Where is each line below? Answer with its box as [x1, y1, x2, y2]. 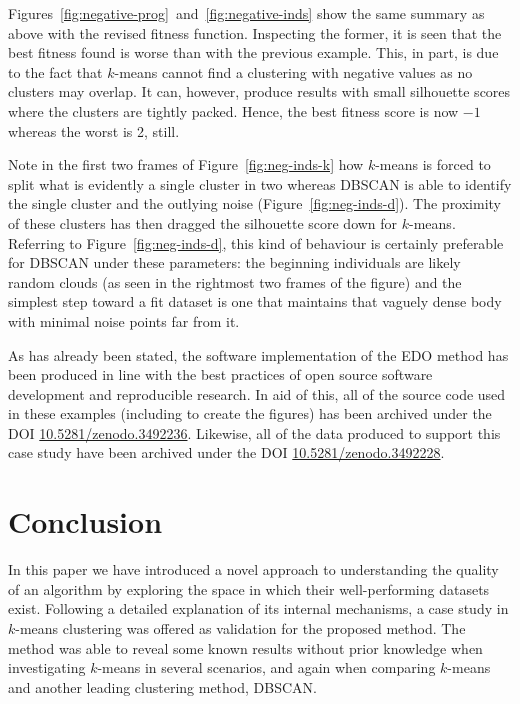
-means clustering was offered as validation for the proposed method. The [15, 617, 466, 638]
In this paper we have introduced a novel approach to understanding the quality [8, 559, 499, 580]
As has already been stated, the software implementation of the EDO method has [8, 344, 509, 365]
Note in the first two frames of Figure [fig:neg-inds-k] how [8, 154, 364, 175]
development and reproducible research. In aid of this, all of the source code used [8, 383, 506, 404]
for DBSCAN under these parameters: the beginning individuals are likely [8, 252, 461, 273]
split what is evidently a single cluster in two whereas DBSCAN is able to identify [8, 173, 512, 194]
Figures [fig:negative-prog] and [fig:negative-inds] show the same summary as [8, 3, 485, 23]
